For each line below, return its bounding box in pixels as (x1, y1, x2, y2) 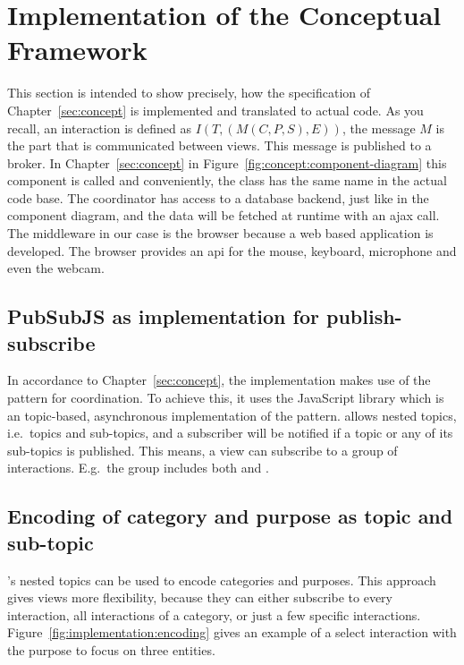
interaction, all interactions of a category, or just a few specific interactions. (7, 605, 421, 624)
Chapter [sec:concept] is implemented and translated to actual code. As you (7, 100, 424, 119)
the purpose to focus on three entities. (7, 640, 215, 659)
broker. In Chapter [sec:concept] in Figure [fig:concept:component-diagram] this (7, 153, 447, 172)
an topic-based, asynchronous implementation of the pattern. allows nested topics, (7, 405, 457, 424)
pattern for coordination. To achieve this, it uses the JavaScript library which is (7, 388, 444, 407)
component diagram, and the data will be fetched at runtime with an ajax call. (7, 206, 440, 225)
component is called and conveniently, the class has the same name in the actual (7, 171, 447, 190)
